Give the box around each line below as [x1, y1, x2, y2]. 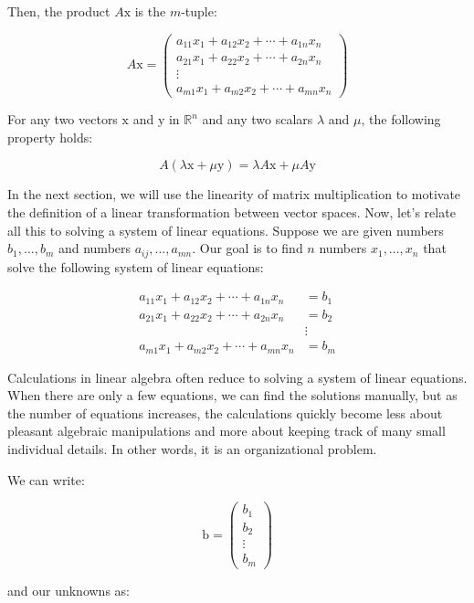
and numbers [58, 238, 132, 258]
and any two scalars [202, 110, 313, 129]
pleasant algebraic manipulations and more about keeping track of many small [7, 421, 446, 440]
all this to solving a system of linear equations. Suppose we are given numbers [7, 220, 444, 239]
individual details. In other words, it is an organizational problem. [7, 439, 377, 459]
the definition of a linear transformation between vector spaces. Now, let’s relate [7, 202, 456, 221]
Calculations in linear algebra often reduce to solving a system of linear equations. [7, 367, 468, 386]
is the [134, 2, 166, 20]
